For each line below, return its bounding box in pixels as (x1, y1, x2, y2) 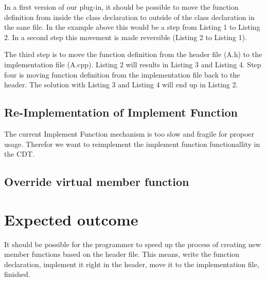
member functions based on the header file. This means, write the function (4, 249, 239, 259)
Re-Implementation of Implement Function (4, 104, 238, 120)
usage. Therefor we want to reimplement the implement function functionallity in (4, 138, 260, 149)
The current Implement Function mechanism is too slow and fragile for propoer (4, 128, 254, 139)
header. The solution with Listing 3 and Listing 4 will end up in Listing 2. (4, 79, 238, 90)
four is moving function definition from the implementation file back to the (4, 69, 240, 80)
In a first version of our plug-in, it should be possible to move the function (4, 2, 239, 12)
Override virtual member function (4, 174, 189, 190)
